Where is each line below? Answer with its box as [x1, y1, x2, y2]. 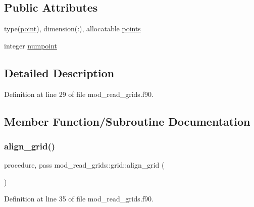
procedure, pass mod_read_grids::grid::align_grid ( [4, 160, 165, 170]
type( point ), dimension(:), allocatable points [4, 23, 141, 34]
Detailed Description [4, 65, 115, 80]
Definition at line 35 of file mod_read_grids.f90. [4, 193, 154, 204]
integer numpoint [4, 40, 58, 50]
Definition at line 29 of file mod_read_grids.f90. [4, 88, 154, 99]
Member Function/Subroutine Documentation [4, 113, 250, 129]
